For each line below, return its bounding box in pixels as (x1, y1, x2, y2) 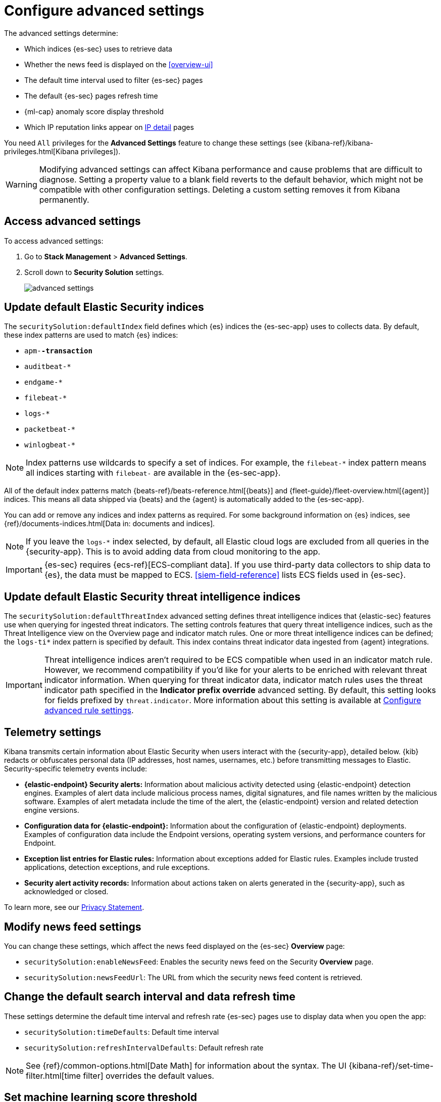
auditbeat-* (24, 362, 71, 371)
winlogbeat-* (24, 441, 76, 449)
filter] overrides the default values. (83, 1070, 214, 1081)
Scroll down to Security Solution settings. (24, 267, 164, 277)
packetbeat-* (24, 425, 76, 434)
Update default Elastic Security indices (4, 301, 204, 314)
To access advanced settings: (4, 236, 104, 245)
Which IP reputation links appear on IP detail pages (24, 122, 194, 131)
